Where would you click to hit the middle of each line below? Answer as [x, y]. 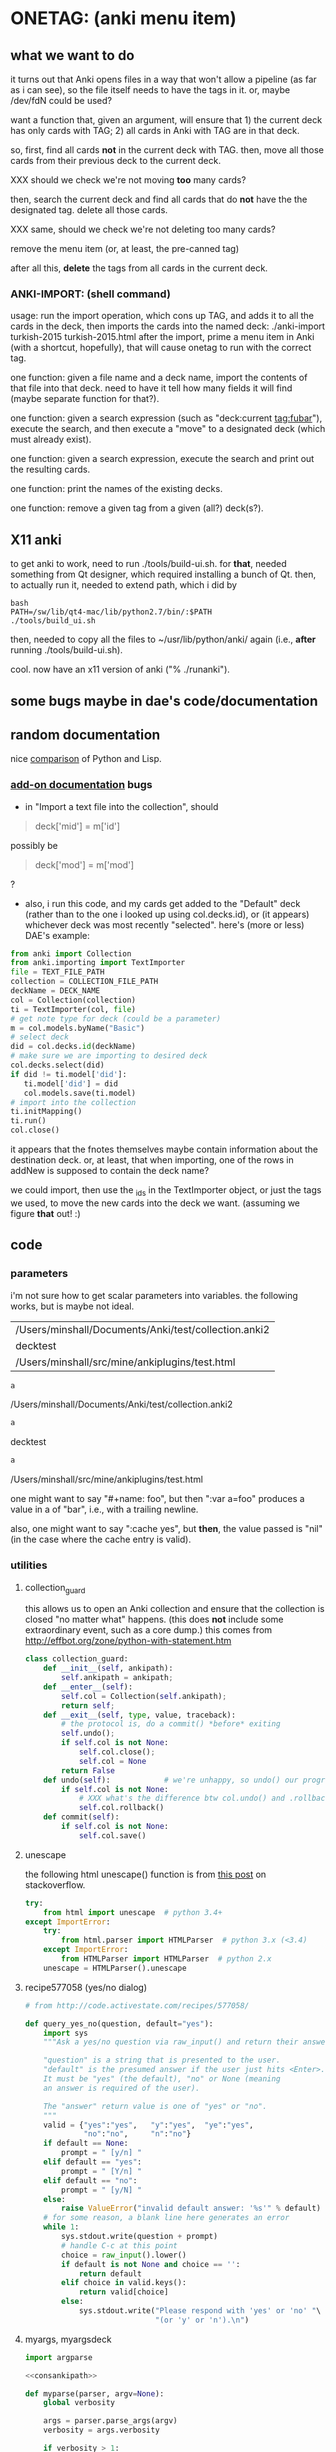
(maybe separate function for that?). [85, 399]
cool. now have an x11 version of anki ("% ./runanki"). [120, 669]
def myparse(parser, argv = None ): [94, 2393]
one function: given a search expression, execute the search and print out [162, 459]
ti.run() [28, 1121]
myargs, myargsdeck [68, 2339]
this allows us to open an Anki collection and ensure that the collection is [174, 1609]
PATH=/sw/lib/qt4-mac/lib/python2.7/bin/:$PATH [111, 612]
